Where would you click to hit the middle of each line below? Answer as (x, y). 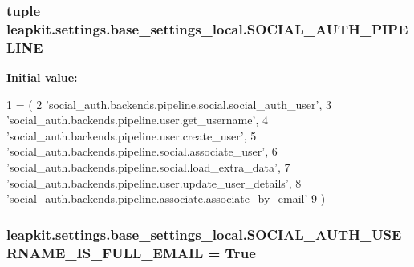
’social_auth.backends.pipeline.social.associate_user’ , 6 (142, 151)
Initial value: (42, 77)
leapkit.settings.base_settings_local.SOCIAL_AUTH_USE (204, 234)
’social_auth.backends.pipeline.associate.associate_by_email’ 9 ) (166, 198)
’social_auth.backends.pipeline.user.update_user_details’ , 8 (154, 182)
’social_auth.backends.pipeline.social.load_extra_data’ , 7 (148, 167)
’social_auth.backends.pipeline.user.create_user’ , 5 (132, 135)
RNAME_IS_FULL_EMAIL (105, 252)
